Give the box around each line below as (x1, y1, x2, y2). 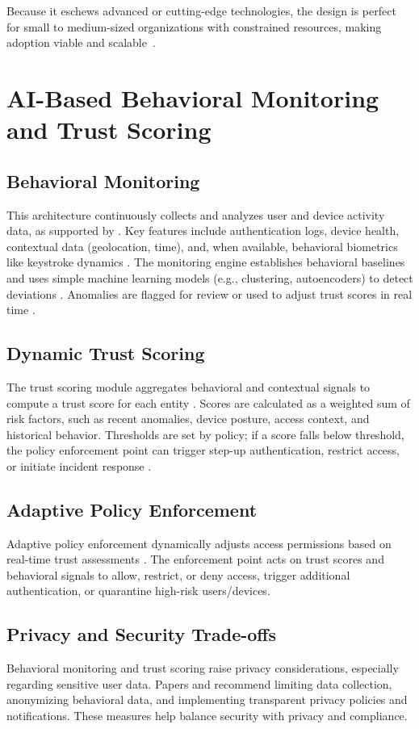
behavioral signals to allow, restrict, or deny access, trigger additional (6, 566, 350, 583)
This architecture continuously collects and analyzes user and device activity (6, 206, 385, 223)
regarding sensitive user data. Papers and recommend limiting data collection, (6, 675, 392, 692)
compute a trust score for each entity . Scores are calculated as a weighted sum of (6, 394, 410, 411)
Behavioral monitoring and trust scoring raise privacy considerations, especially (6, 660, 399, 677)
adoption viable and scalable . (6, 34, 156, 51)
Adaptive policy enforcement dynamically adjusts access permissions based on (6, 534, 392, 551)
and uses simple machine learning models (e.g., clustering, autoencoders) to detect (6, 269, 413, 286)
